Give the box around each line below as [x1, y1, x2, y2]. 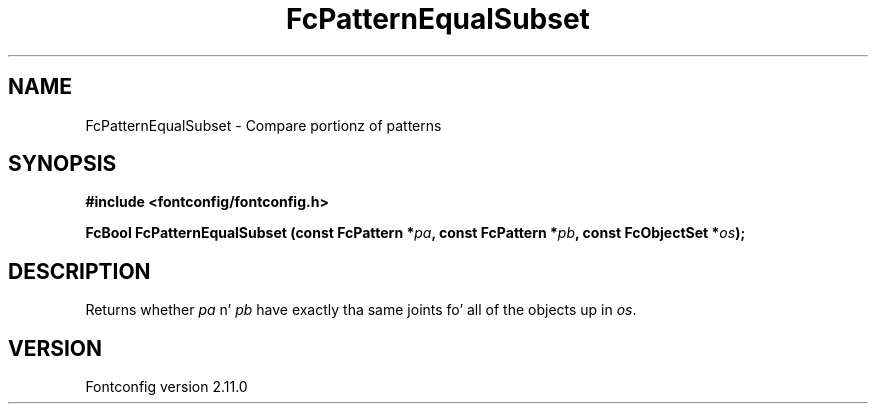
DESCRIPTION [8, 258, 151, 284]
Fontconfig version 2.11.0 [85, 378, 248, 396]
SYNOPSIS [8, 151, 117, 177]
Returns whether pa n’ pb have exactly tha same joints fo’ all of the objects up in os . [85, 301, 637, 319]
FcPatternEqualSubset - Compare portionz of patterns [85, 116, 442, 134]
